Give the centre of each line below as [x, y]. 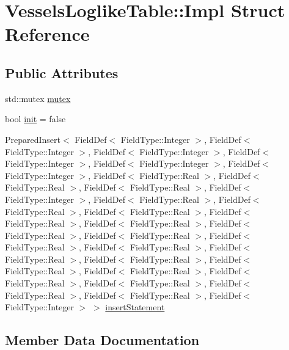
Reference [47, 34]
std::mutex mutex [38, 98]
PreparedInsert [33, 139]
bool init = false [35, 119]
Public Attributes [62, 72]
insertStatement [135, 307]
